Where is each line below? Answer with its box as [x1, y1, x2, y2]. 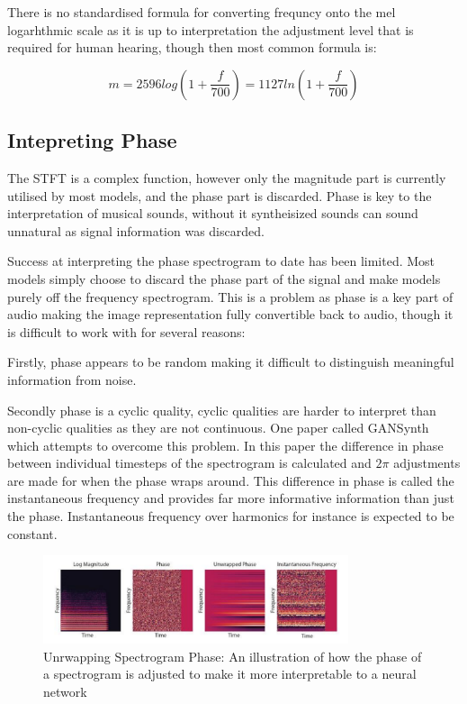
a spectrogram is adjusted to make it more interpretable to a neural [43, 664, 417, 683]
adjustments [393, 453, 461, 472]
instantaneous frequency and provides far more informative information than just [7, 489, 454, 507]
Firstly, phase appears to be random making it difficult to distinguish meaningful [7, 352, 454, 371]
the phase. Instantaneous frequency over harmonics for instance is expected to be [7, 507, 454, 526]
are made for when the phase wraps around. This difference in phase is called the [7, 471, 454, 489]
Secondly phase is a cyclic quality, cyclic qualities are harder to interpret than [7, 400, 436, 419]
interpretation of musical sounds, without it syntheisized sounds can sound [7, 204, 418, 223]
